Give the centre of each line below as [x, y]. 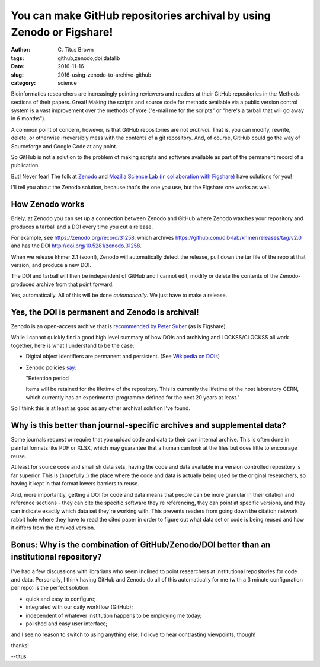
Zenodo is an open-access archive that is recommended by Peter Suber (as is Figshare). [119, 326]
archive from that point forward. [75, 284]
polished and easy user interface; [67, 624]
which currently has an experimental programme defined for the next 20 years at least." [133, 397]
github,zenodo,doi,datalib [89, 58]
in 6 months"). [28, 119]
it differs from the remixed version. [53, 528]
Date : [18, 66]
